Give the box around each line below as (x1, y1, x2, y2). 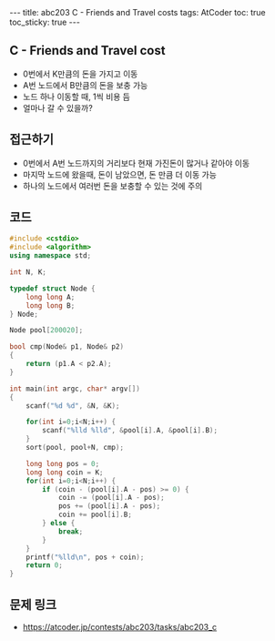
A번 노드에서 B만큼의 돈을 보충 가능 (22, 79, 148, 90)
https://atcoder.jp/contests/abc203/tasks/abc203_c (22, 622, 218, 632)
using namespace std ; (9, 251, 92, 260)
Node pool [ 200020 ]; (9, 326, 84, 335)
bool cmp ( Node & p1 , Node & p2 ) (9, 342, 125, 351)
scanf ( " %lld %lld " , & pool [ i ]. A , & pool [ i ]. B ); (42, 426, 219, 435)
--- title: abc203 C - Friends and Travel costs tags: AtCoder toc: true (9, 7, 266, 17)
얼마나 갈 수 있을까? (22, 102, 93, 113)
